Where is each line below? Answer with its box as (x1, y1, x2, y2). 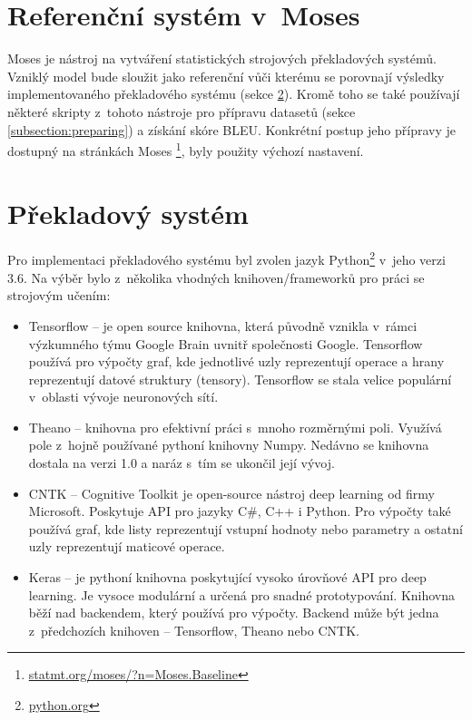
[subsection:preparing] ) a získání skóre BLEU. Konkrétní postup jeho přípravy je (7, 120, 456, 139)
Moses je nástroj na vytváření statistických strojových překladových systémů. (7, 49, 437, 68)
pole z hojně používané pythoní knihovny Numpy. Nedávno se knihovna (28, 435, 429, 454)
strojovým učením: (7, 286, 111, 305)
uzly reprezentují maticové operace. (28, 537, 225, 556)
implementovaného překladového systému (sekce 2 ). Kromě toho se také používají (7, 84, 460, 103)
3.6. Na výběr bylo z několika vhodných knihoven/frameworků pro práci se (7, 268, 425, 287)
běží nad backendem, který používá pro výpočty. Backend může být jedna (28, 603, 439, 622)
